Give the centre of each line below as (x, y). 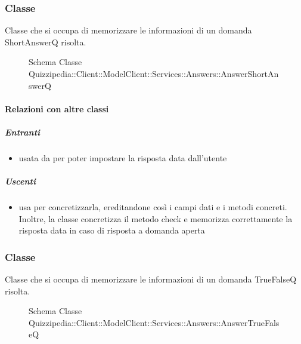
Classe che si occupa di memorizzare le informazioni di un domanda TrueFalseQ (151, 279)
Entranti (23, 132)
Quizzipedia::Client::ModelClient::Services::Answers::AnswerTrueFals (154, 322)
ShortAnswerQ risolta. (46, 42)
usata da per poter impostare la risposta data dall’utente (123, 157)
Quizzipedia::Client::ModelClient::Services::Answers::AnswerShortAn (154, 73)
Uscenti (20, 181)
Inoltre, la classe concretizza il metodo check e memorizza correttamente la (156, 218)
